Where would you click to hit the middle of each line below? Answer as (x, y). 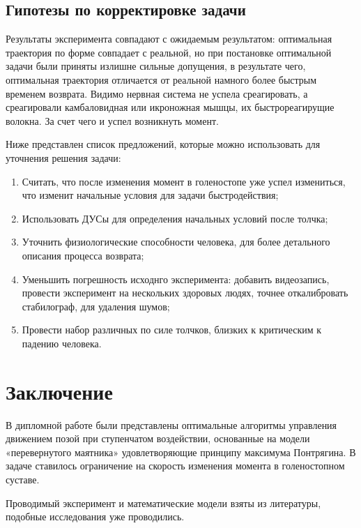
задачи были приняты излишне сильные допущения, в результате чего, (156, 66)
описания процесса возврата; (83, 255)
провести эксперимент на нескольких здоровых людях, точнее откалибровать (185, 293)
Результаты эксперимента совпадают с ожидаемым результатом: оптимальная (169, 39)
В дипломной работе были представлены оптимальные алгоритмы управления (171, 424)
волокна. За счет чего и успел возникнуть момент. (112, 120)
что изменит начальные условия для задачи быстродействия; (150, 195)
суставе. (23, 479)
